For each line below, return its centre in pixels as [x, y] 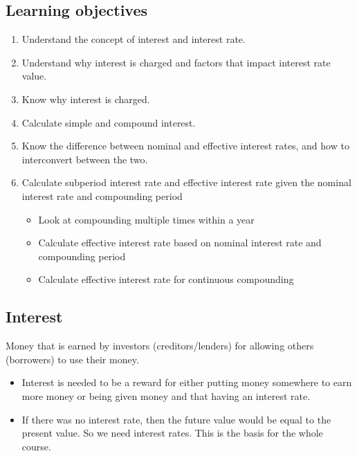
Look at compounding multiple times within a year [146, 219]
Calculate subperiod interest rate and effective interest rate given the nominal [186, 182]
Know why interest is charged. [86, 99]
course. [36, 446]
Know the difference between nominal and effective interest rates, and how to [185, 146]
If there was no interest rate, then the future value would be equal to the [176, 419]
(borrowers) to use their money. [72, 359]
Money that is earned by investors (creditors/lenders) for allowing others [160, 346]
